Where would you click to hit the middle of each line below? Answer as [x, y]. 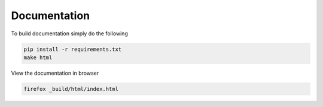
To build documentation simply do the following [69, 33]
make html [38, 57]
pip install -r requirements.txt [73, 49]
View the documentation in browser [55, 73]
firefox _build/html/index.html [71, 89]
